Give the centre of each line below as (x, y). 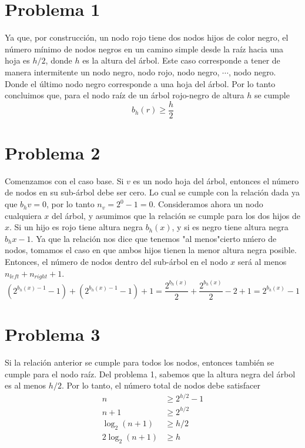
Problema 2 (53, 152)
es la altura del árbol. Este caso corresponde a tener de (181, 60)
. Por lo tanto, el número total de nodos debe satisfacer (161, 385)
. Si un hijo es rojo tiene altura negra (76, 227)
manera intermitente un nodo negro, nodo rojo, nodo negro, (112, 72)
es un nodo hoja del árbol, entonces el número (216, 180)
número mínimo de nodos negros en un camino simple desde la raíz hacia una (144, 49)
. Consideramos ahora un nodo (208, 204)
